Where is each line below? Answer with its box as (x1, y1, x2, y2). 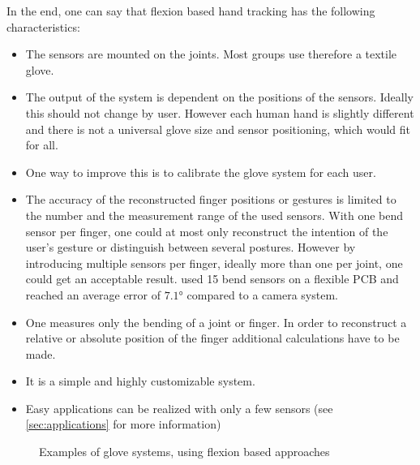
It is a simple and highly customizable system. (25, 372, 255, 390)
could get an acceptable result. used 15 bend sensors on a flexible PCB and (25, 270, 399, 287)
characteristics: (6, 18, 80, 35)
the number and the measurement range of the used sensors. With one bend (25, 206, 404, 223)
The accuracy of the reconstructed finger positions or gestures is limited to (25, 191, 396, 208)
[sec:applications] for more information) (25, 415, 221, 433)
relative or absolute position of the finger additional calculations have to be (25, 329, 400, 347)
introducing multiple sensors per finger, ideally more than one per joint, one (25, 254, 403, 271)
